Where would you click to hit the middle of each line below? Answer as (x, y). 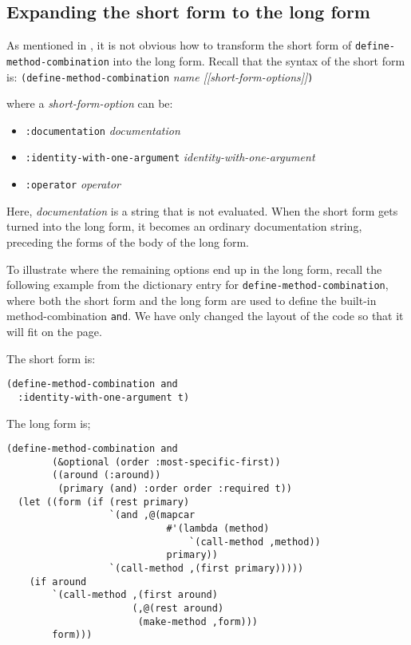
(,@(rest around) (178, 608)
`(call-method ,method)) (255, 542)
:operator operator (73, 184)
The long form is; (49, 423)
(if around (58, 582)
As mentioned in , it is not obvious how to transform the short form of (179, 45)
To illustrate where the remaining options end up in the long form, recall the (194, 269)
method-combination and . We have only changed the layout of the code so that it (205, 316)
